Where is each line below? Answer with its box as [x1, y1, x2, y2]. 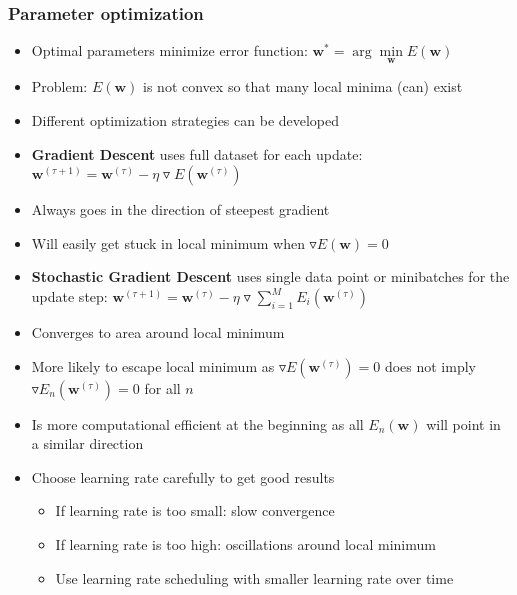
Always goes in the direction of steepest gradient [31, 199, 330, 220]
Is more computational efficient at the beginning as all [31, 413, 364, 434]
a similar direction [31, 433, 144, 454]
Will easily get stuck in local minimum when [31, 232, 305, 253]
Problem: [31, 76, 88, 97]
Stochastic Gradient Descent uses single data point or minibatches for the [31, 266, 510, 287]
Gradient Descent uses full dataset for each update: [31, 143, 363, 164]
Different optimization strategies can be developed [31, 110, 340, 131]
